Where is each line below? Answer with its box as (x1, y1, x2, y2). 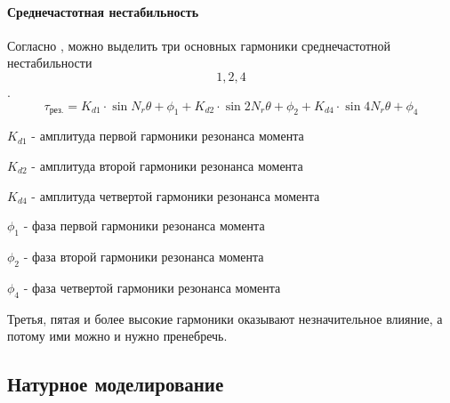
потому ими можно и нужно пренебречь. (7, 326, 228, 345)
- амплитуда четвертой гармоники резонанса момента (31, 186, 320, 205)
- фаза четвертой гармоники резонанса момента (23, 278, 281, 296)
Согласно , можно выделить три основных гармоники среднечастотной (7, 36, 391, 54)
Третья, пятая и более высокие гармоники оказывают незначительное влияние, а (7, 309, 443, 327)
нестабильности (7, 53, 92, 72)
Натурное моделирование (7, 370, 224, 398)
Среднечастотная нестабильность (7, 2, 199, 20)
